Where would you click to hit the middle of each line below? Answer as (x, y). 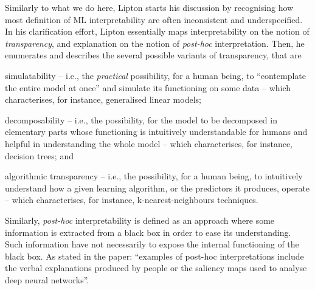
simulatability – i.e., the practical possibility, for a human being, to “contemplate (155, 75)
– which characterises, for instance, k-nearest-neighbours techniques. (132, 200)
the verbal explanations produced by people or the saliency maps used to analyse (156, 268)
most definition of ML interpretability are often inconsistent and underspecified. (154, 19)
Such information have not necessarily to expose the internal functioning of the (152, 244)
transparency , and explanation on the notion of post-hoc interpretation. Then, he (155, 43)
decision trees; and (39, 155)
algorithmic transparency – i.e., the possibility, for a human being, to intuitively (154, 176)
